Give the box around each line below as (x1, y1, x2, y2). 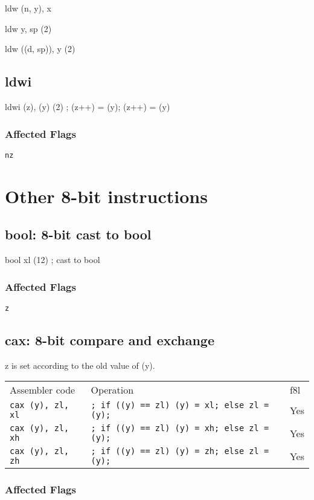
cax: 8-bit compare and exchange (5, 330, 214, 349)
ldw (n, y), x (5, 2, 52, 14)
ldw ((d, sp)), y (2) (5, 42, 75, 55)
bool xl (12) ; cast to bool (5, 253, 100, 266)
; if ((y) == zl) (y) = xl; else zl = (91, 400, 269, 411)
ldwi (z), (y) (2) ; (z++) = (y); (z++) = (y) (5, 100, 170, 112)
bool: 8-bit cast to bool (5, 225, 152, 244)
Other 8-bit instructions (5, 183, 208, 208)
